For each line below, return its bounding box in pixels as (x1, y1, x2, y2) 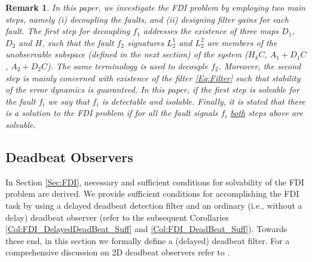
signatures (127, 36, 164, 48)
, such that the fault (42, 36, 114, 48)
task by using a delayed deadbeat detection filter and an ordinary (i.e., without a (5, 199, 302, 211)
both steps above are (230, 106, 303, 119)
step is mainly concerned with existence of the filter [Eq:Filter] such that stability (5, 71, 301, 84)
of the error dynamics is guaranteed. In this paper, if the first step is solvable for (5, 83, 299, 96)
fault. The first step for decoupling (5, 25, 130, 37)
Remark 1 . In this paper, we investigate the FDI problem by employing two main (5, 1, 305, 13)
